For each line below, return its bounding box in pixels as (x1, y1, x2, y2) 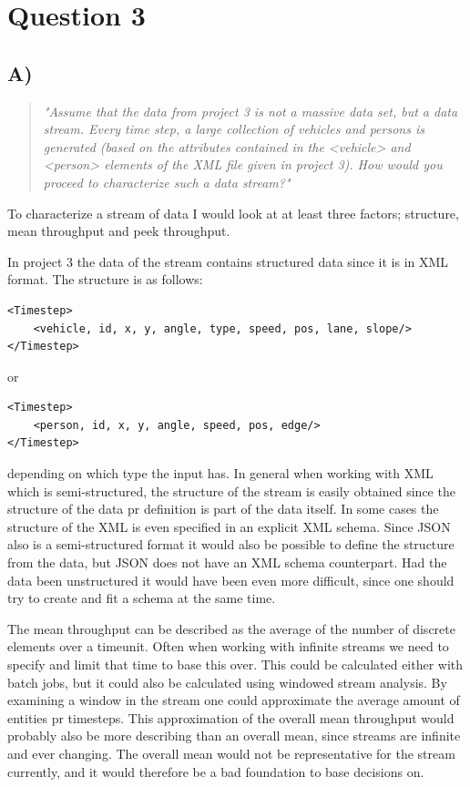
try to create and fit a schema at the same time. (7, 588, 276, 608)
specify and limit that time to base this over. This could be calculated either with (7, 655, 464, 674)
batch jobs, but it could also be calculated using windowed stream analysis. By (7, 672, 447, 691)
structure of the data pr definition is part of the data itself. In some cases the (7, 499, 439, 518)
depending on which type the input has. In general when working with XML (7, 464, 434, 483)
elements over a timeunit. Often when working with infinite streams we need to (7, 637, 449, 656)
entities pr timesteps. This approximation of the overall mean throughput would (7, 708, 455, 727)
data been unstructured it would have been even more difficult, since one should (7, 570, 455, 589)
